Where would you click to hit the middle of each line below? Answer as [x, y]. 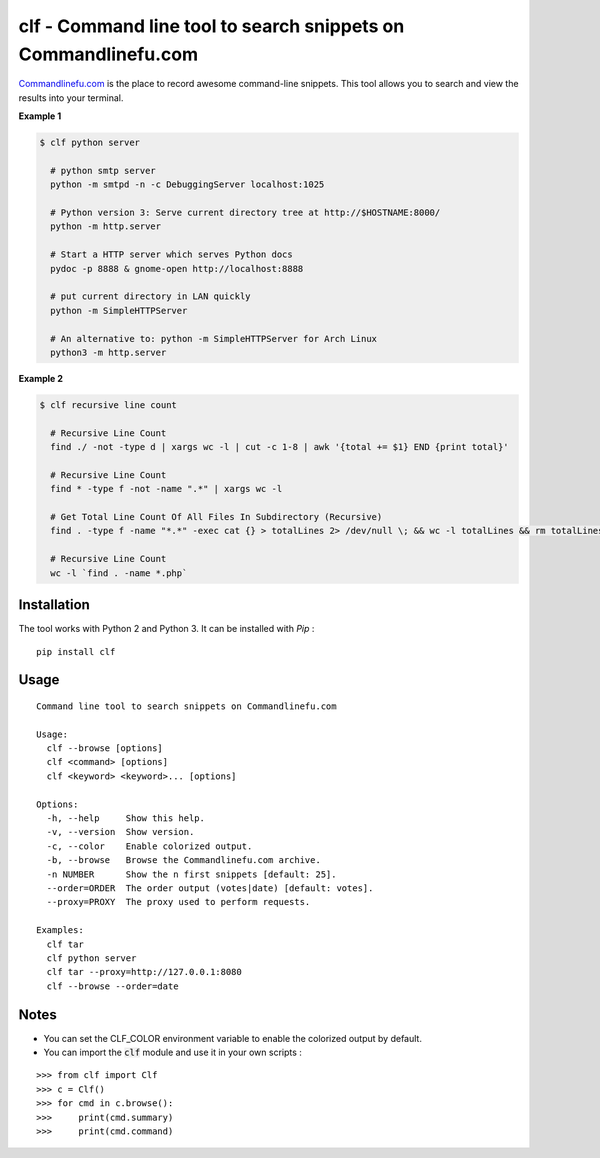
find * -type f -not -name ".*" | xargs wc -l [166, 489]
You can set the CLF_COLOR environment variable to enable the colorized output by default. [232, 1038]
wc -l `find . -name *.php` [119, 573]
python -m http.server [106, 226]
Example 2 [41, 378]
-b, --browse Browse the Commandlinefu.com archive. [184, 860]
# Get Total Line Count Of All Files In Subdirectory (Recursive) [216, 517]
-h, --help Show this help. [125, 818]
